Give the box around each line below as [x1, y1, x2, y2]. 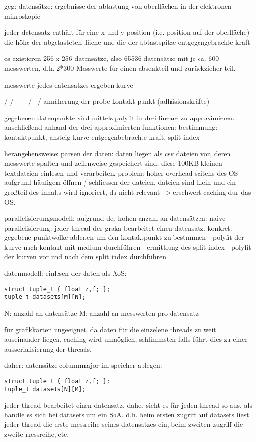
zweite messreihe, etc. [4, 429, 69, 439]
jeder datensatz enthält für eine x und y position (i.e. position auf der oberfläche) [4, 27, 250, 37]
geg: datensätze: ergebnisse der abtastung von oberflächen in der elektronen [4, 1, 232, 11]
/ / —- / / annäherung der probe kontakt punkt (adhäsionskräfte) [4, 96, 210, 106]
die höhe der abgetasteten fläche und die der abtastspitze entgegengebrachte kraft [4, 36, 250, 47]
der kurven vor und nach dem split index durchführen [4, 251, 166, 262]
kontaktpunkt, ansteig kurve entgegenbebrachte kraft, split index [4, 131, 199, 142]
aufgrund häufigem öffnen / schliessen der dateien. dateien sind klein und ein [4, 177, 236, 187]
